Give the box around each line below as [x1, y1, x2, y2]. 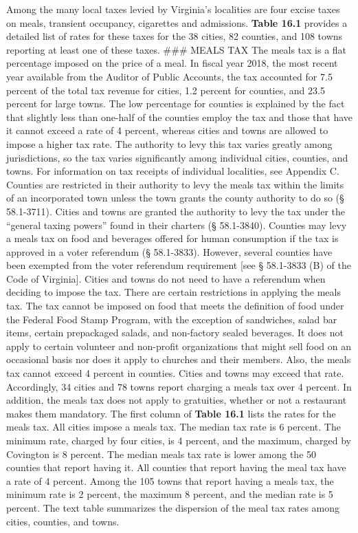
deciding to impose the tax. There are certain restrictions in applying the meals [6, 285, 341, 299]
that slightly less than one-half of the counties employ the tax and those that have [6, 109, 353, 124]
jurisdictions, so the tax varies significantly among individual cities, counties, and [6, 150, 348, 164]
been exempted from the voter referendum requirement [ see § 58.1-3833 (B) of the [6, 258, 351, 272]
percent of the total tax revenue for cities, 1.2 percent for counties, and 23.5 [6, 83, 325, 97]
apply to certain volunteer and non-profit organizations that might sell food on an [6, 338, 352, 353]
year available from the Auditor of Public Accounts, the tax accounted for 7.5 [6, 69, 333, 83]
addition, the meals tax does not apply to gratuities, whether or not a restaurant [6, 393, 347, 407]
